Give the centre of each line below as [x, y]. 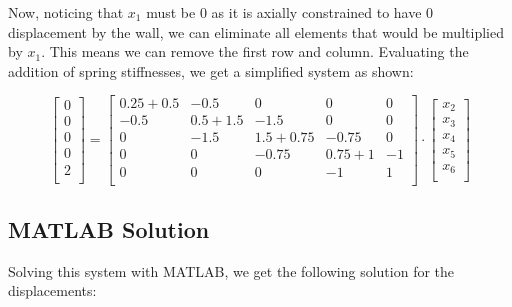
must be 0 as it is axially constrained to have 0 [290, 12]
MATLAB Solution [109, 228]
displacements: [52, 290]
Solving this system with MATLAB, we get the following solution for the [231, 270]
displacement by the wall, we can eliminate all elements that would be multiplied [256, 31]
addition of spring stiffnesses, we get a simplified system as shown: [211, 70]
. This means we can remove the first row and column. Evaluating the [255, 51]
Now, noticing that [66, 12]
